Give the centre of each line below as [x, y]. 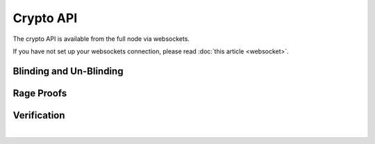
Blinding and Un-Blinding [68, 71]
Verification [39, 115]
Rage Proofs [40, 93]
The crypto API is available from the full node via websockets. [101, 39]
